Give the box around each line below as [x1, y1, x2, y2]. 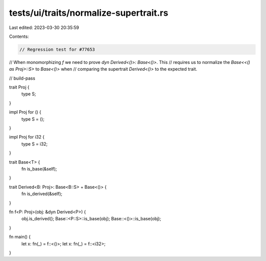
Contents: [9, 33, 29, 39]
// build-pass [9, 75, 35, 81]
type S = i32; [21, 141, 48, 147]
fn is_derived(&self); [21, 191, 63, 197]
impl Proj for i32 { [9, 134, 45, 140]
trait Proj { [9, 84, 30, 90]
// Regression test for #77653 [19, 47, 96, 52]
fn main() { [9, 234, 31, 240]
